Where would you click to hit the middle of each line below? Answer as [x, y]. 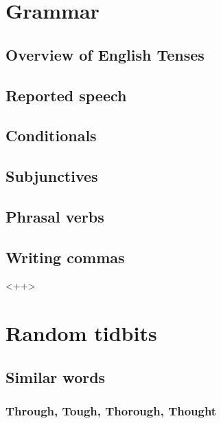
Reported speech [66, 95]
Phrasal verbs [55, 216]
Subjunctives [52, 176]
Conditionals [51, 135]
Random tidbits [81, 333]
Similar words [56, 376]
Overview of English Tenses [105, 54]
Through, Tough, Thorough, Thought [111, 411]
